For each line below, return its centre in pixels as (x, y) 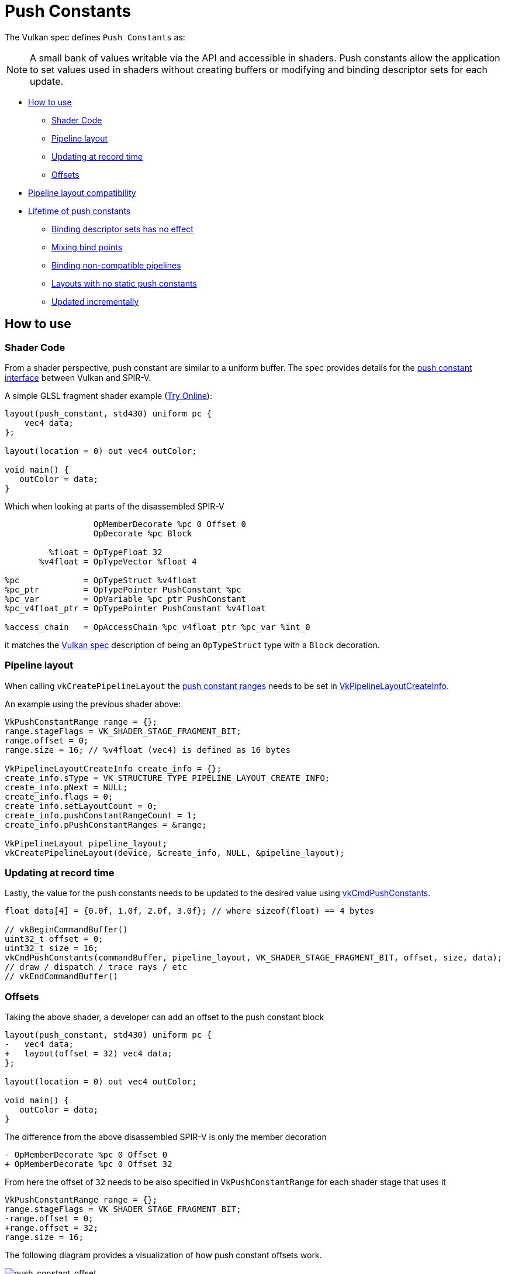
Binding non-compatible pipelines (116, 265)
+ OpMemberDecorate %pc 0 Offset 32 (89, 1164)
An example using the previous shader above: (93, 704)
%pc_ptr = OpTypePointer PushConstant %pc (123, 589)
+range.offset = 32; (52, 1228)
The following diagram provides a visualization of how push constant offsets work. (163, 1255)
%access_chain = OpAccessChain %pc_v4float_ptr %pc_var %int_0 (158, 627)
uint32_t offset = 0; (54, 939)
